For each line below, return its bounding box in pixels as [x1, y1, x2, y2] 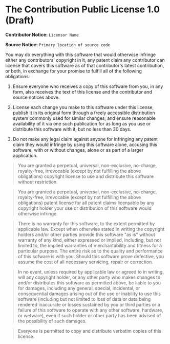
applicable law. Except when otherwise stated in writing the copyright [17, 226, 165, 232]
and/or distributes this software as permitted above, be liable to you [17, 279, 161, 286]
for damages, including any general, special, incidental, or [17, 285, 140, 291]
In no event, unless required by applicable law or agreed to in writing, [17, 268, 164, 275]
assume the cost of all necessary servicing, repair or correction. [17, 259, 154, 265]
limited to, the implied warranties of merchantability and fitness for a [17, 242, 162, 248]
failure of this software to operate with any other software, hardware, [17, 307, 164, 313]
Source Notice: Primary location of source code [5, 41, 111, 47]
